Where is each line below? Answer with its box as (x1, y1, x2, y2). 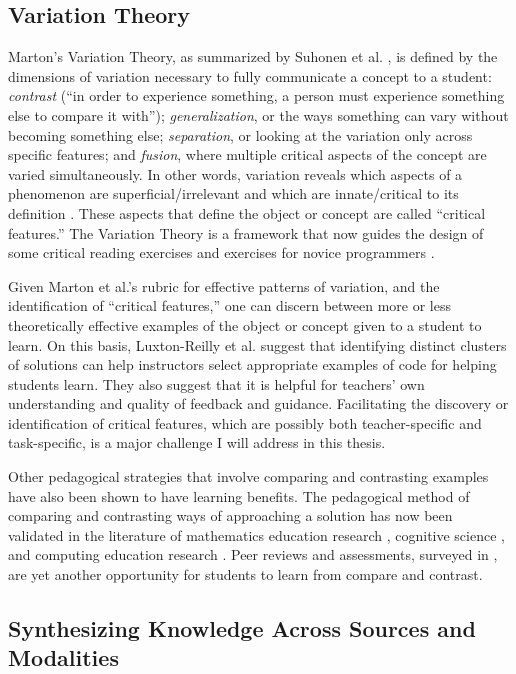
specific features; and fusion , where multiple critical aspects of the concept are (8, 144, 487, 165)
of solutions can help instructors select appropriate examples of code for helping (8, 354, 497, 375)
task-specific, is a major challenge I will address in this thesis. (8, 432, 386, 453)
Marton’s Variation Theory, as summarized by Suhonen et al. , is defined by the (8, 46, 498, 67)
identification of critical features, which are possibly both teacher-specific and (8, 412, 482, 433)
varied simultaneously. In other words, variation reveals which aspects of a (8, 163, 463, 184)
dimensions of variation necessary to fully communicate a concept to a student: (8, 65, 492, 86)
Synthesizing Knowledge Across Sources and (8, 613, 476, 644)
